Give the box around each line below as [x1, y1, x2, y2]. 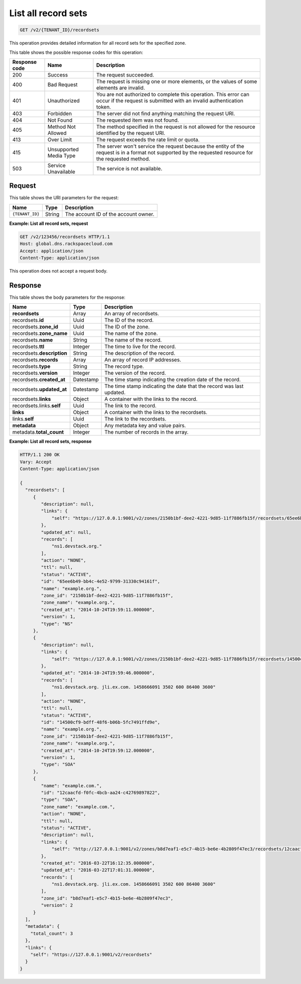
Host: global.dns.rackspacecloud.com [20, 241, 113, 247]
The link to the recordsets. [104, 416, 167, 423]
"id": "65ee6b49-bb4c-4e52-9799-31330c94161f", [41, 579, 161, 585]
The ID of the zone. [104, 323, 150, 331]
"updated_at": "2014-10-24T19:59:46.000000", [41, 670, 155, 676]
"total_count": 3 [30, 931, 73, 936]
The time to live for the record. [104, 343, 177, 350]
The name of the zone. [104, 330, 158, 337]
